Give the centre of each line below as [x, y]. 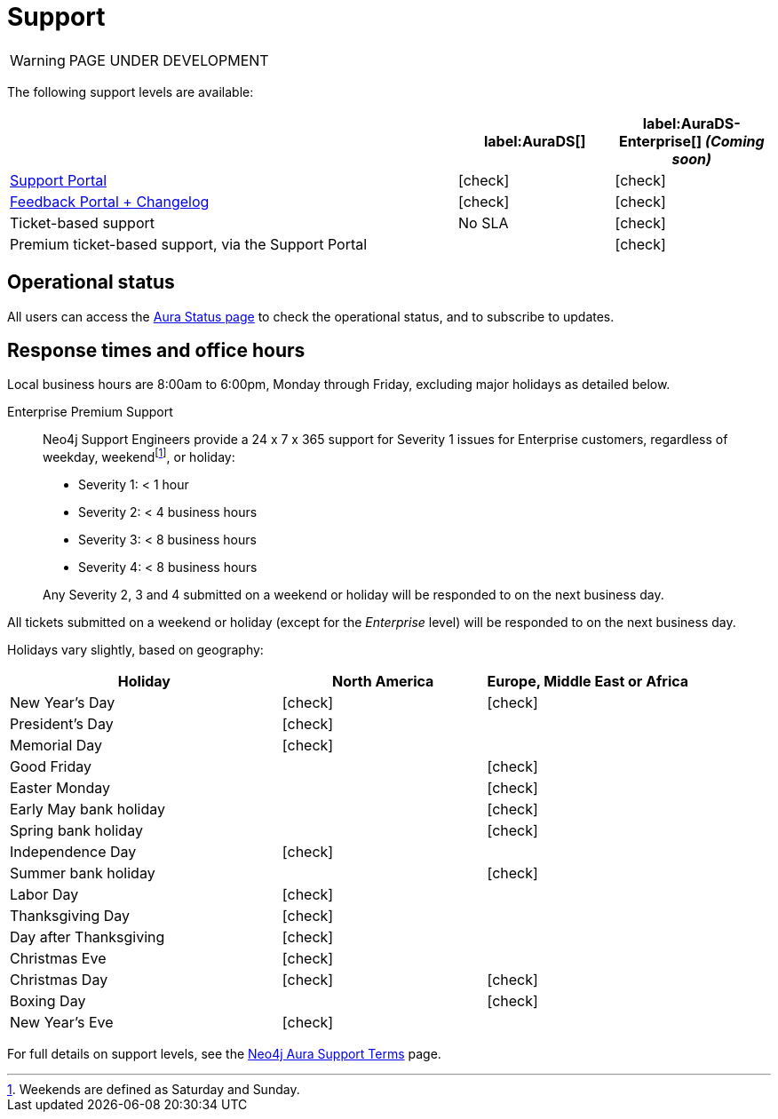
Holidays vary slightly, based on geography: [135, 650]
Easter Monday [60, 788]
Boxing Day [48, 1001]
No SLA [483, 222]
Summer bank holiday [83, 873]
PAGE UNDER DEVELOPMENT [169, 60]
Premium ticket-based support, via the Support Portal [189, 244]
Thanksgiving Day [70, 916]
